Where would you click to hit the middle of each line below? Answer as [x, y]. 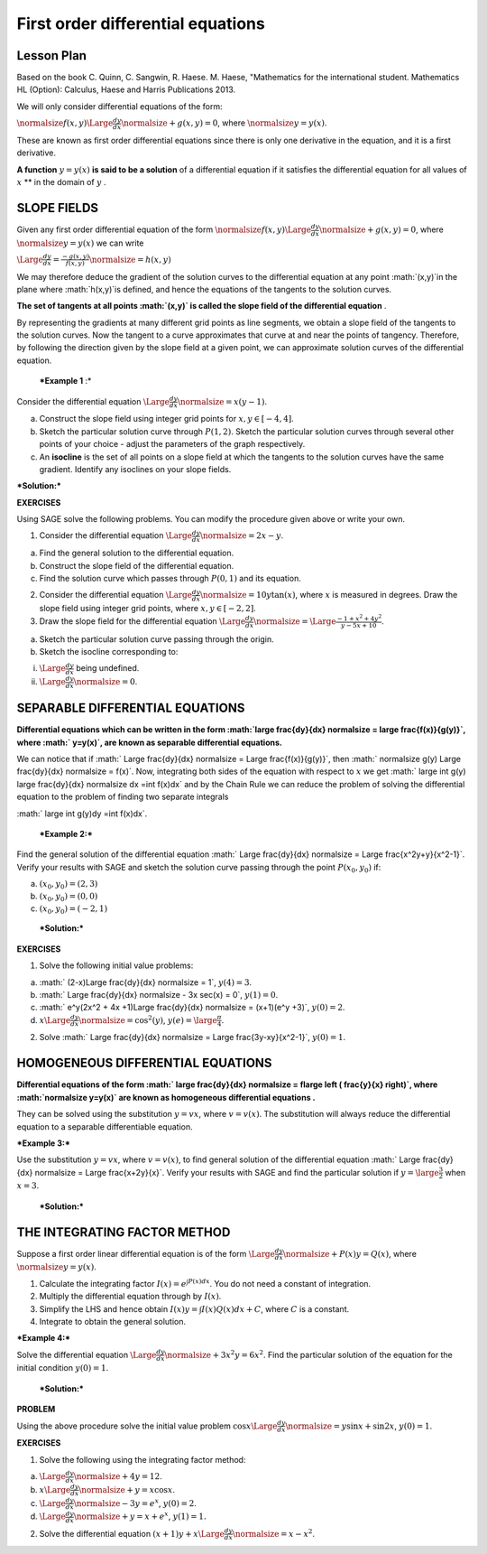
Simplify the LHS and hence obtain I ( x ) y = [119, 1308]
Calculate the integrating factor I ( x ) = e [113, 1283]
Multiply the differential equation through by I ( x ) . [130, 1297]
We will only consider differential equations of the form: [119, 106]
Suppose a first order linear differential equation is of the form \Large [146, 1253]
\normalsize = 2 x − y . [242, 535]
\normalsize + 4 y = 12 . [118, 1476]
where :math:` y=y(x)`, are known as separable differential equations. [150, 742]
